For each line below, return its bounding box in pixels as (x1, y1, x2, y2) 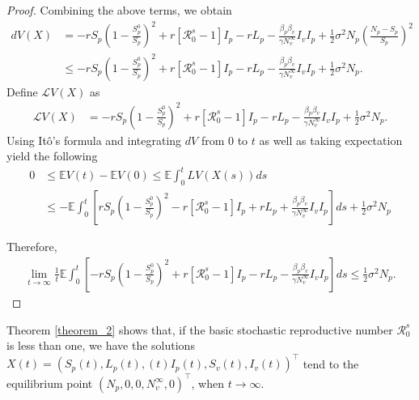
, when (191, 374, 224, 391)
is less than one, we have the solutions (6, 337, 195, 354)
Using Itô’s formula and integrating (6, 131, 182, 148)
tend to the (303, 355, 359, 372)
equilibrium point (6, 374, 93, 391)
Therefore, (6, 238, 57, 255)
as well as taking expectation (259, 131, 403, 148)
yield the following (6, 147, 98, 164)
